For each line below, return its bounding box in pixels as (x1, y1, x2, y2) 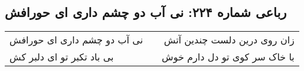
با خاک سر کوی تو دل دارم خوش (162, 50, 295, 64)
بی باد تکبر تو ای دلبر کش (9, 50, 114, 64)
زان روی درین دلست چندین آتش (164, 33, 295, 47)
